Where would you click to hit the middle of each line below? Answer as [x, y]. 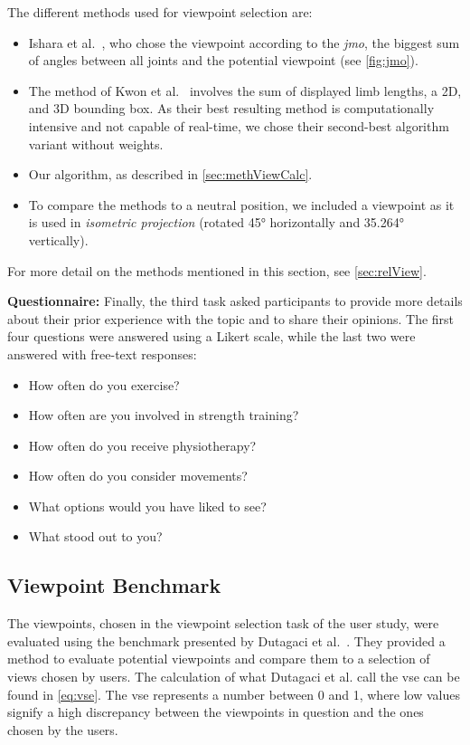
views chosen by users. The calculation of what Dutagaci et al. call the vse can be [234, 677]
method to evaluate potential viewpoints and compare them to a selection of [219, 659]
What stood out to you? [95, 536]
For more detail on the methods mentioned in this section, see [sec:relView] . [217, 270]
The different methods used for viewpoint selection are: [160, 12]
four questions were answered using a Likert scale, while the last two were [211, 336]
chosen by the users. [63, 729]
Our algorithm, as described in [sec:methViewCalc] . [170, 174]
